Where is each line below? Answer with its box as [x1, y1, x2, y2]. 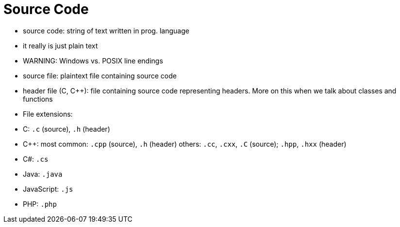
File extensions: [23, 109, 73, 118]
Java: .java [23, 169, 63, 178]
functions [23, 94, 53, 103]
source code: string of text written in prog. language [23, 26, 189, 35]
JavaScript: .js [23, 184, 73, 193]
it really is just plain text [23, 41, 98, 50]
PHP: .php [23, 199, 57, 208]
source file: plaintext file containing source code [23, 71, 177, 80]
